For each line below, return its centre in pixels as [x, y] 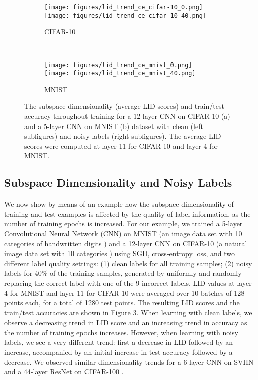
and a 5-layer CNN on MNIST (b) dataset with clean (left [114, 126]
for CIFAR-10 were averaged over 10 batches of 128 [165, 293]
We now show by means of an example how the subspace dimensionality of [119, 204]
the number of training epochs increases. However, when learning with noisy [121, 332]
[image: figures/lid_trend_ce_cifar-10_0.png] [123, 7]
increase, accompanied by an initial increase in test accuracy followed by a [118, 352]
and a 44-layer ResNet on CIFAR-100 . [64, 372]
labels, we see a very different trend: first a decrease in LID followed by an [119, 342]
